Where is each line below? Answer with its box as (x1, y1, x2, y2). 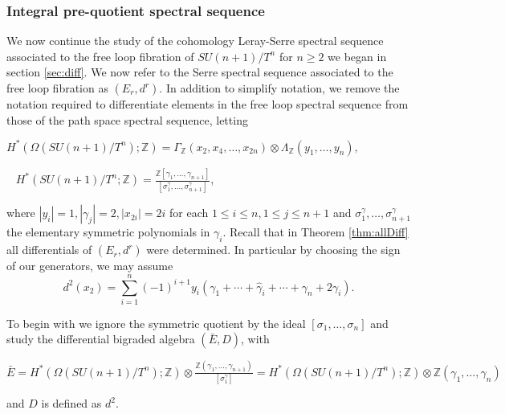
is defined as (41, 395, 102, 412)
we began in (328, 47, 387, 64)
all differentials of (6, 241, 92, 258)
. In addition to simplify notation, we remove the (159, 80, 400, 96)
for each (169, 204, 209, 221)
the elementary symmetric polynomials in (6, 223, 210, 240)
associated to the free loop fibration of (6, 47, 194, 64)
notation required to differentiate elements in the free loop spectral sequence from (6, 96, 409, 112)
